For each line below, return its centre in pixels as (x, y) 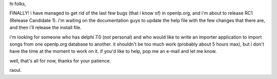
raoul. (16, 70)
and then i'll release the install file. (45, 28)
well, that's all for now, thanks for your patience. (60, 61)
